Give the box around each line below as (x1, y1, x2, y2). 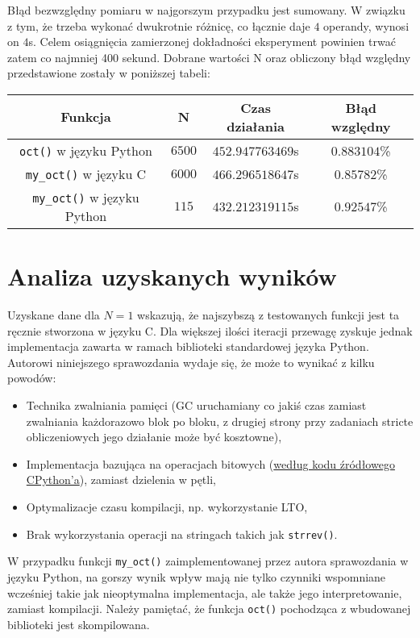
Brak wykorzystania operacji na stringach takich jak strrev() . (26, 525, 338, 542)
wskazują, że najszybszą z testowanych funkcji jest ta (137, 306, 400, 323)
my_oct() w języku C (25, 164, 147, 183)
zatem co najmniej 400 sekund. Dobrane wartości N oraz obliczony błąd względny (7, 48, 411, 65)
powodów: (7, 369, 56, 386)
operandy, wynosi (323, 17, 410, 34)
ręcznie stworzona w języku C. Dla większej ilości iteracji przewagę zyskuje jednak (7, 322, 413, 339)
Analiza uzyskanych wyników (7, 260, 337, 293)
